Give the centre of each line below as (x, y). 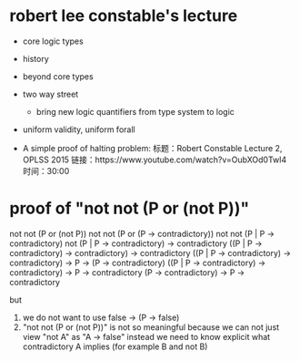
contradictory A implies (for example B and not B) (115, 346)
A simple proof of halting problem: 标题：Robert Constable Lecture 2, (152, 148)
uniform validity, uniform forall (79, 129)
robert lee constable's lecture (124, 16)
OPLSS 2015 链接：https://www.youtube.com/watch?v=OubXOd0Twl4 (155, 160)
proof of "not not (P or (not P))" (130, 208)
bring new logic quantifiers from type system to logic (135, 111)
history (36, 58)
